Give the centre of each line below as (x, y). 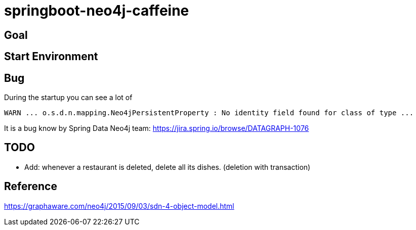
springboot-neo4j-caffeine (97, 11)
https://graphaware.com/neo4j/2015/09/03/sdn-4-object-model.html (119, 206)
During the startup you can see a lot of (68, 98)
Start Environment (51, 57)
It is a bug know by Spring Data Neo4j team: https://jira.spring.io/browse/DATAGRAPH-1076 (157, 128)
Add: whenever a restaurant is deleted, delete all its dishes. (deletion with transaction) (168, 167)
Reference (31, 187)
